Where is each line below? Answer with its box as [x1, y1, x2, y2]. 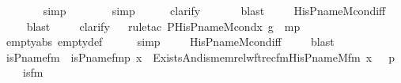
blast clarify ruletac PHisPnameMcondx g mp [26, 17, 301, 34]
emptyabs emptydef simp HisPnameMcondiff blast [6, 33, 335, 50]
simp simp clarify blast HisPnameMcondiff [43, 2, 386, 18]
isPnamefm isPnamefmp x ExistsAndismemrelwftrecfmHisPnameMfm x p [6, 48, 395, 65]
